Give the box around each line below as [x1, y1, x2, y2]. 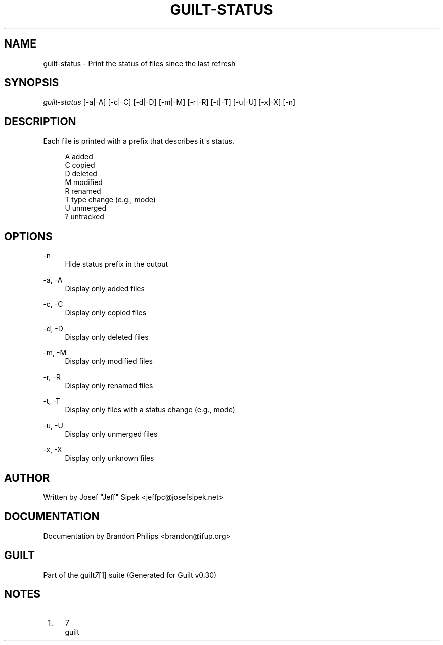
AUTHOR [4, 471, 50, 484]
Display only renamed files [65, 381, 153, 390]
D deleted [65, 169, 97, 178]
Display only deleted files [65, 333, 149, 342]
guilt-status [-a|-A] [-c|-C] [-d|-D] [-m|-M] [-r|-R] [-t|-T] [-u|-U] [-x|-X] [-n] [43, 98, 296, 107]
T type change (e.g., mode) [65, 195, 156, 204]
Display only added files [65, 284, 145, 293]
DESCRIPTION [4, 115, 76, 128]
